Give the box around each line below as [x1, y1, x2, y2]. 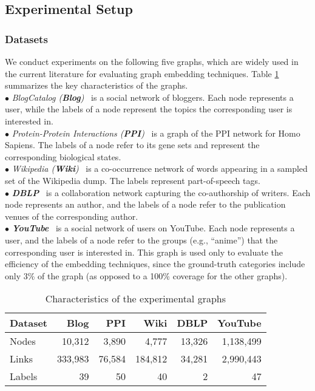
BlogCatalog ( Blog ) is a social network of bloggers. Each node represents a [12, 90, 294, 103]
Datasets [5, 31, 48, 46]
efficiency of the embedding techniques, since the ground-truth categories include [5, 257, 305, 270]
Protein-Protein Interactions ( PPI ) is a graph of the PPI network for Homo [12, 126, 300, 139]
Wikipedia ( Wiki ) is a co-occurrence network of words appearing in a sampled [12, 162, 308, 175]
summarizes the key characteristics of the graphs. [5, 79, 188, 92]
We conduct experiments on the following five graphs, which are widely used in [5, 55, 299, 67]
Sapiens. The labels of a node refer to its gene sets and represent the [5, 138, 260, 151]
